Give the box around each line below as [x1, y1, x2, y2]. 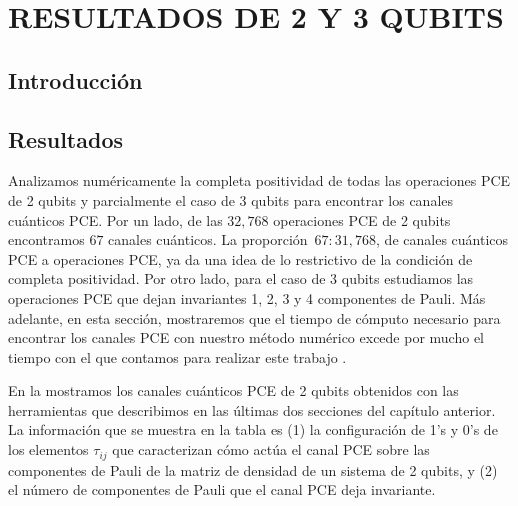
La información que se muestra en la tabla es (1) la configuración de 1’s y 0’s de [8, 419, 498, 440]
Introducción [8, 64, 143, 95]
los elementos [8, 439, 89, 460]
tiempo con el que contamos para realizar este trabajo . [8, 346, 347, 367]
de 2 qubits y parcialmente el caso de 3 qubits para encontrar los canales [8, 189, 454, 210]
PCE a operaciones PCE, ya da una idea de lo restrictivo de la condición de [8, 248, 473, 269]
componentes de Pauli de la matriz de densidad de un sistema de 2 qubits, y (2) [8, 459, 498, 480]
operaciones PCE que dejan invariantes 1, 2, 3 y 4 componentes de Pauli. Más [8, 287, 486, 308]
